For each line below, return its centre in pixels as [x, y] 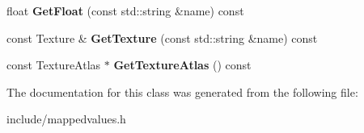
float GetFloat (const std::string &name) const [125, 10]
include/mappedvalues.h [66, 119]
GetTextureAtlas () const [182, 65]
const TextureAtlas [54, 65]
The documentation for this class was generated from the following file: [182, 91]
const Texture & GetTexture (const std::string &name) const [162, 37]
